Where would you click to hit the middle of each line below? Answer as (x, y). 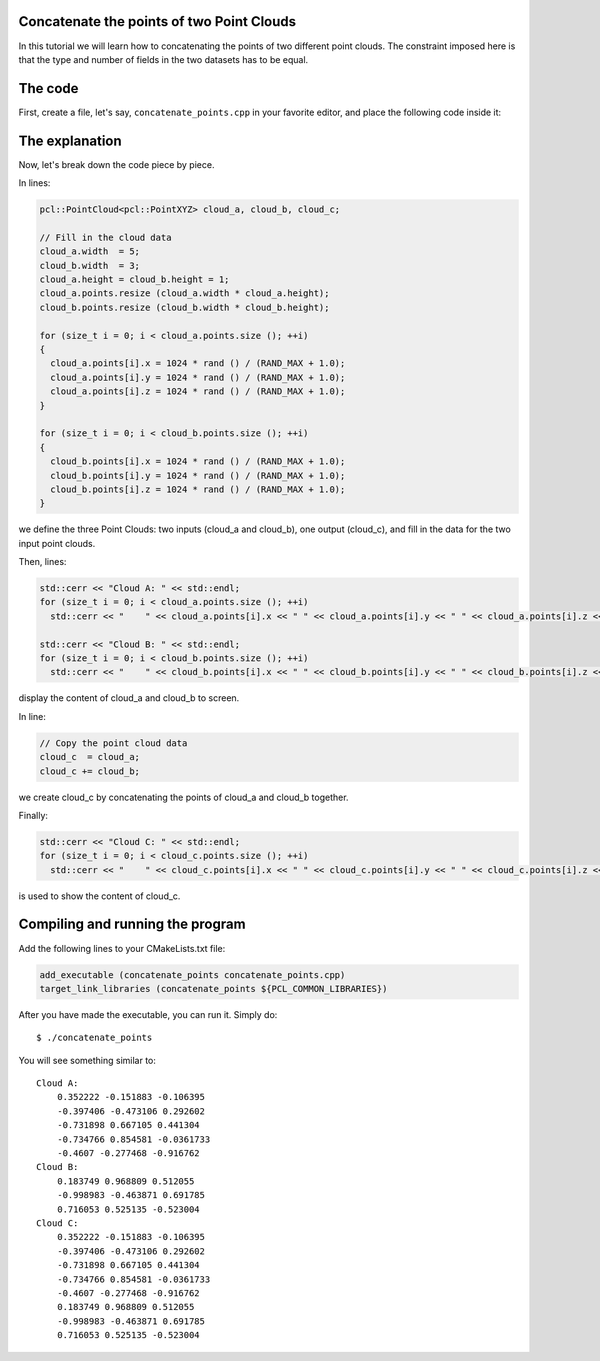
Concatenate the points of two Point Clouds (157, 21)
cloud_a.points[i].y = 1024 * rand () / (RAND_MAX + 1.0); (198, 377)
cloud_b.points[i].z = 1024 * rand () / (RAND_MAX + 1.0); (198, 489)
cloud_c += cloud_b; (89, 771)
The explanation (70, 140)
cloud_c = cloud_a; (89, 757)
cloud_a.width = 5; (89, 251)
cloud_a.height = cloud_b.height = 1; (134, 279)
